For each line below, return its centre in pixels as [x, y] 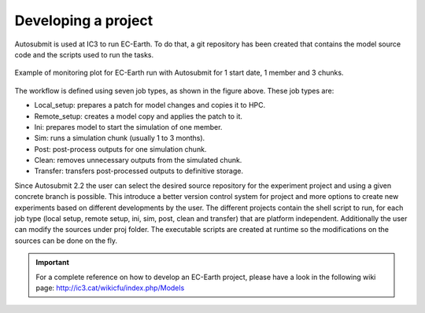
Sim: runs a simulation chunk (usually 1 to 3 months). [120, 138]
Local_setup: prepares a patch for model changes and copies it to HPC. [150, 105]
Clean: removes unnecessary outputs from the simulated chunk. [138, 160]
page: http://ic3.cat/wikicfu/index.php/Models [110, 288]
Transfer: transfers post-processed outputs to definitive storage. [139, 171]
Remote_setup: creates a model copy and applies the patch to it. [139, 116]
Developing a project [84, 20]
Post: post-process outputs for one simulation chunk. [120, 149]
